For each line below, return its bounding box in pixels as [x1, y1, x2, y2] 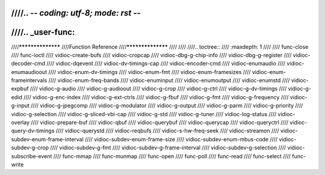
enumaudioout [11, 68, 48, 75]
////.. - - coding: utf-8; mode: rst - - [11, 8, 141, 18]
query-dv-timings [11, 127, 55, 135]
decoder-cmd [11, 60, 45, 67]
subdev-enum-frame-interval [11, 135, 84, 143]
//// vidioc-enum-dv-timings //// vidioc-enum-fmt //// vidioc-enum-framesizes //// [48, 68, 251, 75]
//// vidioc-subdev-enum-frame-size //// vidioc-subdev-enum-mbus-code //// [84, 135, 278, 143]
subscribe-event [11, 152, 52, 159]
